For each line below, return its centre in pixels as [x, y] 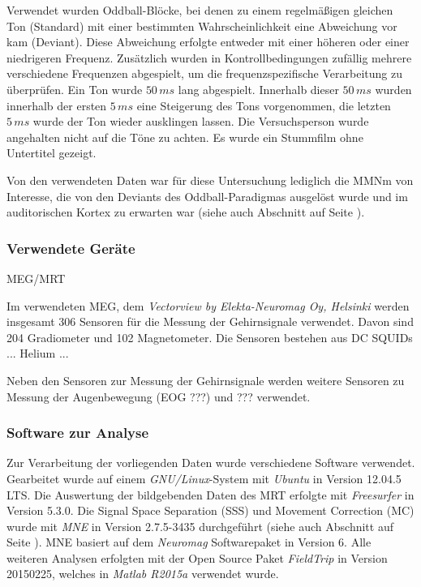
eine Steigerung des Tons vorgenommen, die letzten [264, 105]
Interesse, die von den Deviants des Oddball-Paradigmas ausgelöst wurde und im [207, 196]
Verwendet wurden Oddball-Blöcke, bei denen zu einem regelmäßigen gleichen [200, 10]
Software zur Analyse [78, 433]
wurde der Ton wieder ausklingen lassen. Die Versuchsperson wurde [201, 121]
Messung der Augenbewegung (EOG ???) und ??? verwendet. [159, 396]
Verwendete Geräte [71, 248]
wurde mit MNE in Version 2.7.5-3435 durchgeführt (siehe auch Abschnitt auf [200, 526]
